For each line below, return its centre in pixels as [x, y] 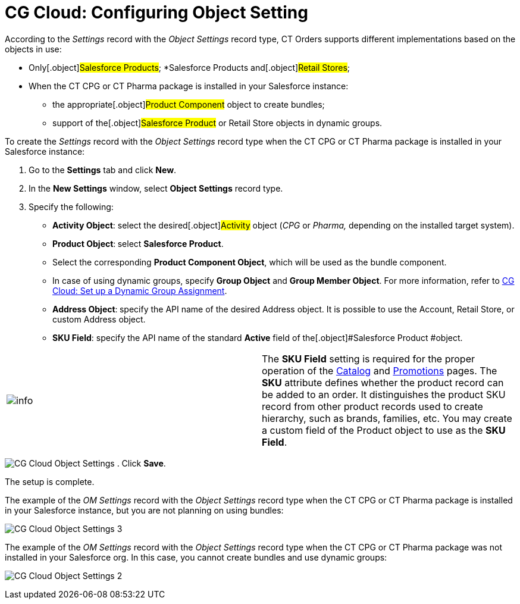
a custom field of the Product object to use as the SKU [384, 430]
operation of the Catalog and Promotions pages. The [380, 370]
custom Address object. [99, 319]
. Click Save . [141, 463]
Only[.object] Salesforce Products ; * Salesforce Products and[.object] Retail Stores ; [189, 67]
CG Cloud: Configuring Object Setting [156, 12]
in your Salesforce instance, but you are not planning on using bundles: [144, 510]
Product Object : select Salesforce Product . [138, 243]
